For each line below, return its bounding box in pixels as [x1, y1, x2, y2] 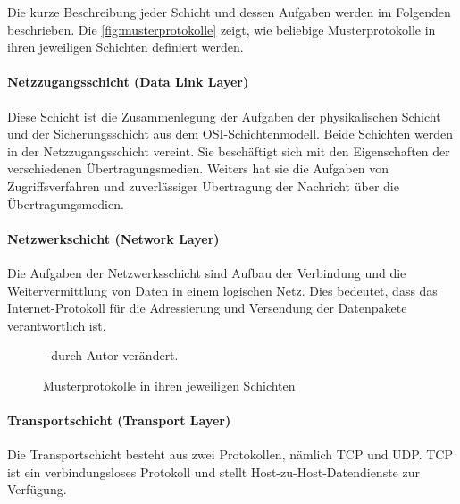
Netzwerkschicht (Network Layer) [7, 229, 220, 248]
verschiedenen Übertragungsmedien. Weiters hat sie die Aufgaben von [7, 159, 389, 178]
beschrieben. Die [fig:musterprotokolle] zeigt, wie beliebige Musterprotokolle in [7, 20, 436, 38]
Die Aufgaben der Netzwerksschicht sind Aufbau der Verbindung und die [7, 263, 406, 281]
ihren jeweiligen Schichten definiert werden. [7, 38, 244, 56]
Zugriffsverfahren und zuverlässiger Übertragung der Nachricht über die [7, 176, 399, 195]
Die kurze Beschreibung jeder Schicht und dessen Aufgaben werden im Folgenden [7, 3, 451, 21]
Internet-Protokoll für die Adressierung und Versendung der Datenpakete [7, 298, 407, 317]
